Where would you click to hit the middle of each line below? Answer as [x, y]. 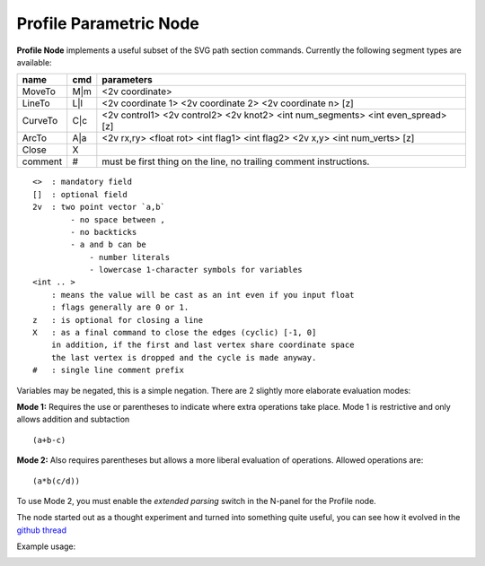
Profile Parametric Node [108, 23]
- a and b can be [109, 245]
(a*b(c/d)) [57, 481]
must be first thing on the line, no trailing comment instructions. [236, 161]
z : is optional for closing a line [118, 320]
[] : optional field [80, 194]
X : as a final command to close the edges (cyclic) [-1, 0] [175, 333]
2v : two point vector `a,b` [99, 207]
